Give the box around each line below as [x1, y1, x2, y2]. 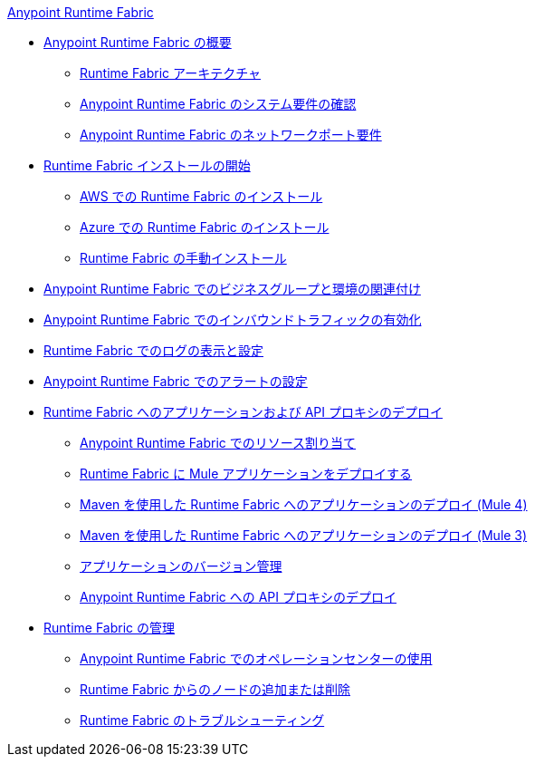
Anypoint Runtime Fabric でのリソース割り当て [80, 435, 357, 450]
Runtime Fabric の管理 [43, 620, 175, 635]
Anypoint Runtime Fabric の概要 [43, 34, 232, 50]
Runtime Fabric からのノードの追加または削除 [80, 682, 350, 697]
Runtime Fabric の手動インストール [80, 250, 287, 266]
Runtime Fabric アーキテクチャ [80, 65, 262, 81]
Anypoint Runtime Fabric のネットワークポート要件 [80, 127, 382, 142]
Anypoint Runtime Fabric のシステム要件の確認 [80, 96, 357, 111]
